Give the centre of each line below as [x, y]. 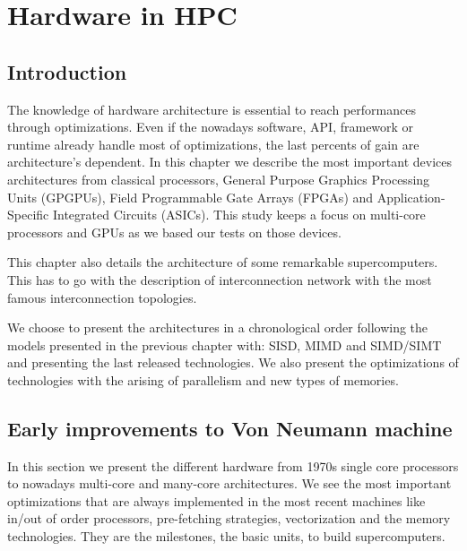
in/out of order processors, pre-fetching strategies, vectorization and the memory [229, 518]
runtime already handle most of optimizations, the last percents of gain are [213, 144]
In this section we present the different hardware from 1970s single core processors [233, 465]
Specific [28, 215]
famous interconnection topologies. [102, 297]
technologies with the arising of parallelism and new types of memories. [203, 379]
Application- [411, 197]
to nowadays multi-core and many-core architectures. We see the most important [229, 483]
